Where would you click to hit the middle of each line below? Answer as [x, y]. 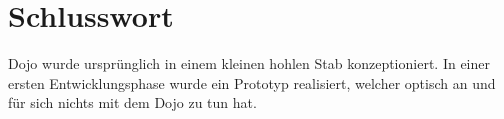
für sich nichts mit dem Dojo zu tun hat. [132, 102]
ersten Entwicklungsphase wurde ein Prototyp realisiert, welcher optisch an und [252, 82]
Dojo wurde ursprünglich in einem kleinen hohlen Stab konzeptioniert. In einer [249, 63]
